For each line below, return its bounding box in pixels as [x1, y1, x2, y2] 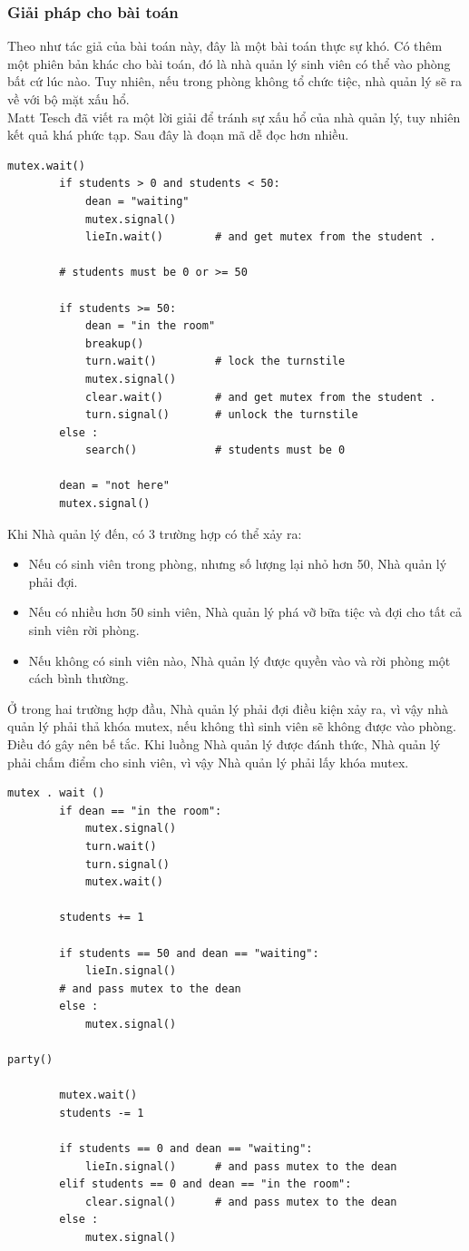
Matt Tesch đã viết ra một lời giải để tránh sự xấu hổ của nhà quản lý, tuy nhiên [7, 107, 461, 126]
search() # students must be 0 [84, 444, 346, 457]
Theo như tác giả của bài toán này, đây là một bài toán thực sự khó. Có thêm [7, 36, 443, 55]
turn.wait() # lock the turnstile [84, 355, 346, 368]
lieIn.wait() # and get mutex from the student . [84, 230, 436, 244]
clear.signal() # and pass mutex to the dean [84, 1195, 397, 1208]
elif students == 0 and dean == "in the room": [59, 1178, 352, 1191]
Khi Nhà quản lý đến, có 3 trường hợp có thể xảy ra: [7, 523, 302, 542]
